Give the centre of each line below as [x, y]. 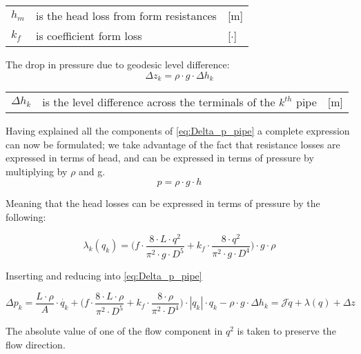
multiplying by [37, 171]
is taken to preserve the [286, 331]
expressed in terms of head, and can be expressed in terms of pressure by [160, 158]
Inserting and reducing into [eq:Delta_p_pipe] [104, 276]
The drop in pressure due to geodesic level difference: [118, 64]
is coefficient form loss [89, 36]
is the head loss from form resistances [126, 16]
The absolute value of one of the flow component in [114, 331]
